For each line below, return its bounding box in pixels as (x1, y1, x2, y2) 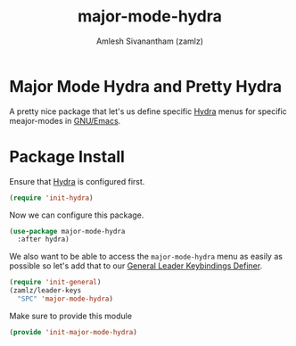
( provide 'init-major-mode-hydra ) (9, 327, 138, 336)
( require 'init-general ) (9, 278, 102, 287)
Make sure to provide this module (9, 310, 132, 321)
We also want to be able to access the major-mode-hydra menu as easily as (9, 251, 284, 262)
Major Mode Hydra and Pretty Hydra (9, 76, 283, 96)
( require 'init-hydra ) (9, 194, 94, 202)
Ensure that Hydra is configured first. (9, 176, 145, 186)
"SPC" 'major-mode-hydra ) (17, 294, 114, 303)
